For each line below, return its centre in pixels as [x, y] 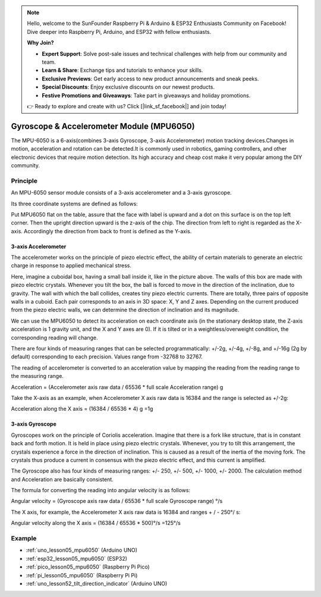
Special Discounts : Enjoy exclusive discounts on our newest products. [128, 87]
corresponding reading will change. [54, 337]
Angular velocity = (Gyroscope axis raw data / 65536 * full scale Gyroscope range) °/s [117, 501]
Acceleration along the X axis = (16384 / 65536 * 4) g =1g [82, 409]
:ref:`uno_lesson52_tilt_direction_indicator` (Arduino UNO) [97, 583]
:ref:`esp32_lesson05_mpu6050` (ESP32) [77, 558]
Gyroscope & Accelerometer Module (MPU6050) [103, 126]
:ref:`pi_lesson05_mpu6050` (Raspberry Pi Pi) [82, 575]
